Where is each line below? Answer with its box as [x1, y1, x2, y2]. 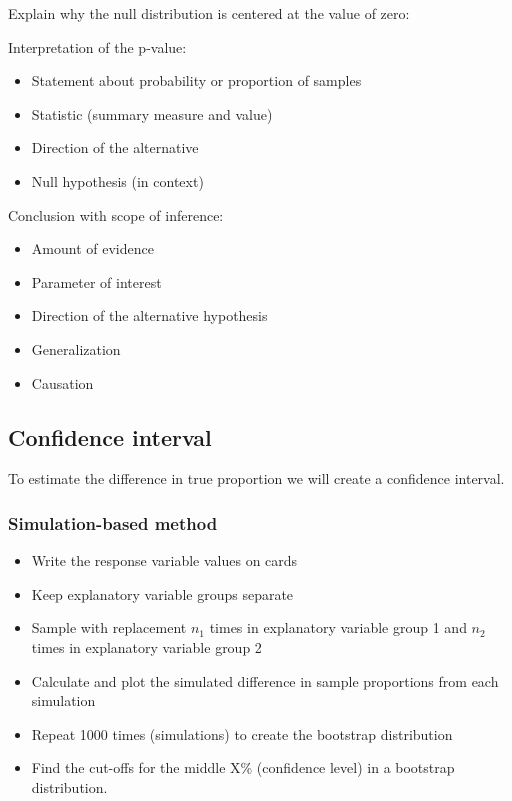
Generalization [31, 338, 121, 359]
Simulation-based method [8, 510, 218, 535]
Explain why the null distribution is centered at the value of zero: [8, 3, 410, 23]
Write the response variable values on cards [31, 550, 298, 571]
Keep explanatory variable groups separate [31, 583, 294, 604]
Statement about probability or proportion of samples [31, 70, 362, 91]
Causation [31, 372, 94, 393]
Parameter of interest [31, 271, 162, 292]
